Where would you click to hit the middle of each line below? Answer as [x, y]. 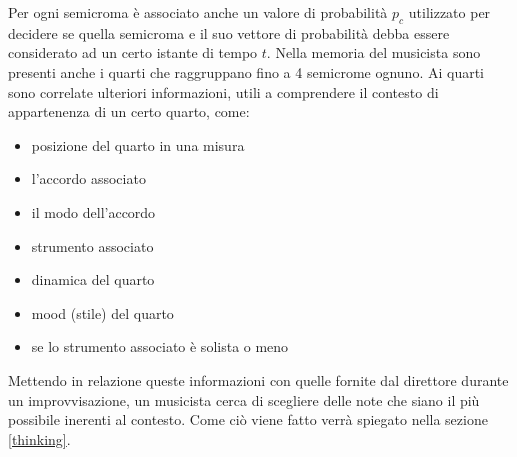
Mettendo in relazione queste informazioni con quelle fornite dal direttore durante [258, 379]
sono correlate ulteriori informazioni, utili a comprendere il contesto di [223, 91]
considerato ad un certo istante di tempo [133, 52]
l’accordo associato [88, 178]
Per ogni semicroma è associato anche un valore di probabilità [198, 12]
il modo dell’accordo [93, 211]
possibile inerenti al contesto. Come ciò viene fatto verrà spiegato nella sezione [248, 419]
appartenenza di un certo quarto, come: [129, 111]
